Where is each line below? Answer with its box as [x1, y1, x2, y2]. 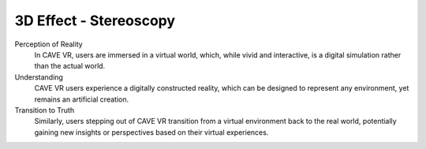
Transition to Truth [14, 105, 75, 114]
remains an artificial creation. [34, 95, 129, 104]
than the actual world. [34, 61, 106, 71]
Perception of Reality [14, 39, 83, 49]
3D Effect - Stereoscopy [14, 12, 176, 29]
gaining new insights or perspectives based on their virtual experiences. [34, 127, 269, 137]
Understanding [14, 72, 63, 82]
